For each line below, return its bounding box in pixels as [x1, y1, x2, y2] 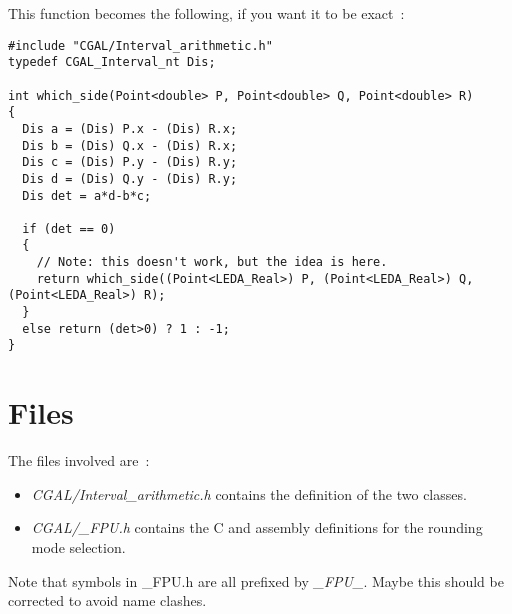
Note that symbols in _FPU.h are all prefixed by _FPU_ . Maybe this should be [8, 570, 504, 591]
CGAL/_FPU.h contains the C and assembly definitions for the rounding [31, 517, 483, 538]
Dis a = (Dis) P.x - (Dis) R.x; [22, 121, 238, 136]
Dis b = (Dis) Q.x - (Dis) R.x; [22, 138, 238, 153]
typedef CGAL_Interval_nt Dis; [8, 55, 216, 70]
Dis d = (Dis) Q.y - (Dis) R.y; [22, 171, 238, 186]
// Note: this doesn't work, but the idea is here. [36, 255, 388, 270]
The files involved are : [8, 450, 150, 471]
